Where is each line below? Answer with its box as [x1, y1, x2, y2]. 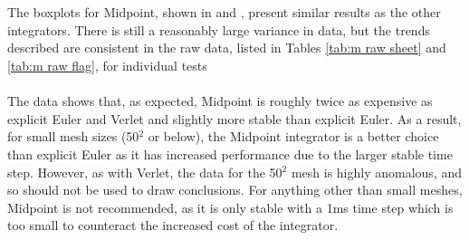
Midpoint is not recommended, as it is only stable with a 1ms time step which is [7, 197, 454, 216]
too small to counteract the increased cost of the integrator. [7, 216, 339, 235]
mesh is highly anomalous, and [291, 162, 463, 181]
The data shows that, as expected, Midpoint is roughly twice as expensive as [7, 91, 433, 110]
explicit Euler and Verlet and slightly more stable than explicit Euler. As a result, [7, 109, 462, 128]
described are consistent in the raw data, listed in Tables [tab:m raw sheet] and [7, 38, 446, 57]
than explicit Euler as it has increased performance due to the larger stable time [7, 144, 453, 163]
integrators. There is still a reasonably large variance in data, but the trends [7, 20, 430, 39]
